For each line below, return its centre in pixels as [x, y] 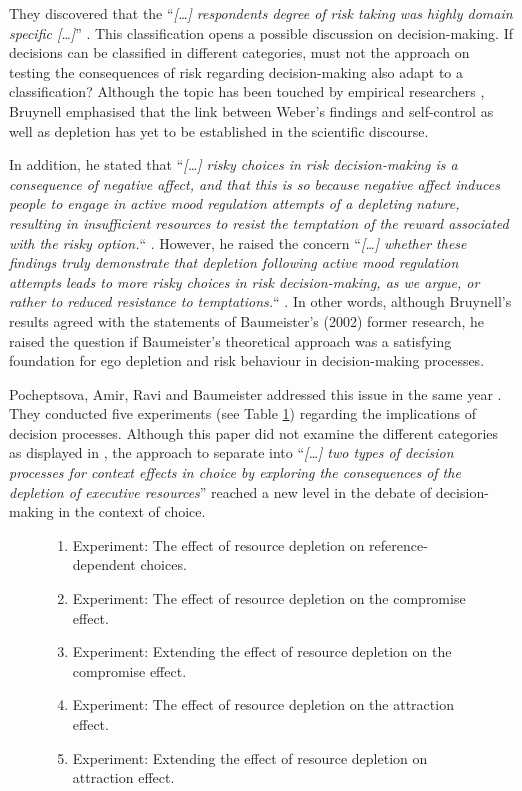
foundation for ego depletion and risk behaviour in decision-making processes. [247, 360]
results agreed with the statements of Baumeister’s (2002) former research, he [246, 320]
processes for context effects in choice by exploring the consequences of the [235, 472]
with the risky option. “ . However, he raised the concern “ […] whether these [238, 242]
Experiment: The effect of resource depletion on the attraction [263, 704]
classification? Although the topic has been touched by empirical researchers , [247, 91]
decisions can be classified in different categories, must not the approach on [239, 52]
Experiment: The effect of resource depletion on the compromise [269, 598]
